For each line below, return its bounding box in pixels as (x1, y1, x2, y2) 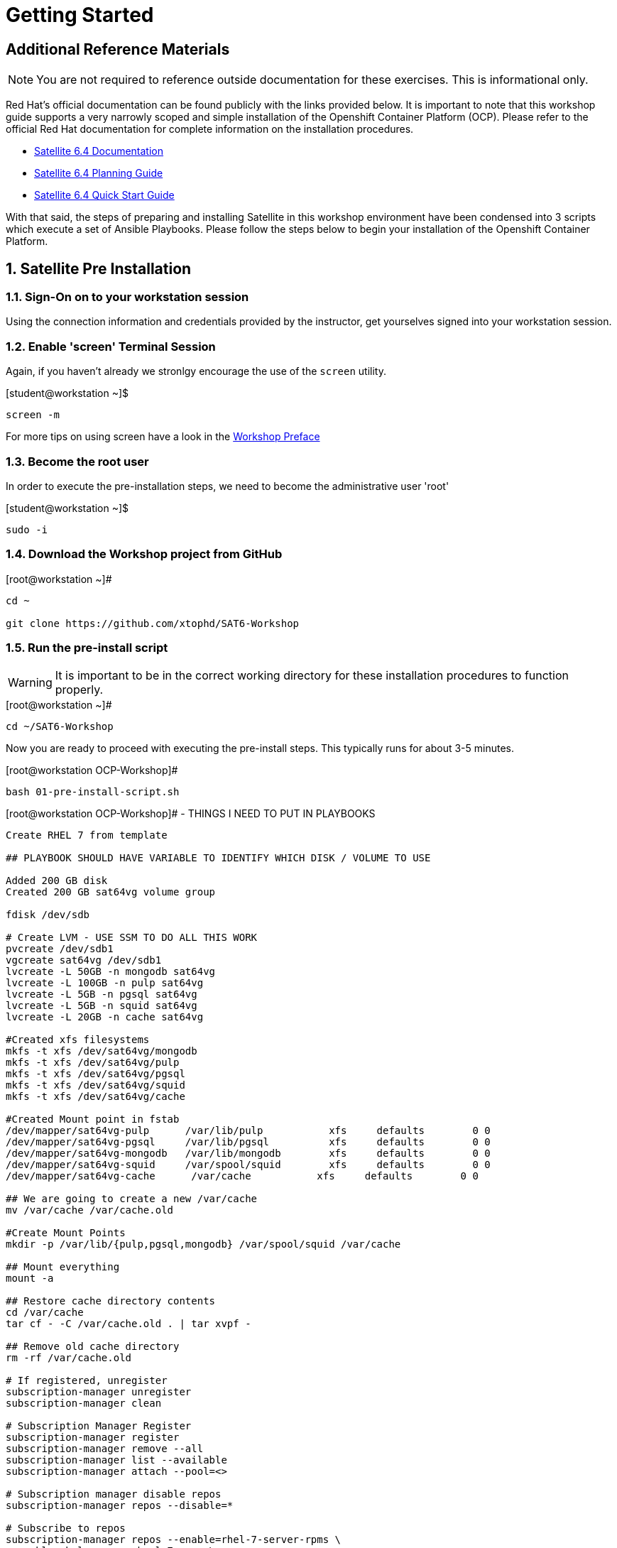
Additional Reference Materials (6, 40, 230, 58)
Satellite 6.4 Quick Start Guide (34, 189, 175, 202)
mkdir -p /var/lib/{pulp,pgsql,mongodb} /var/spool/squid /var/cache (6, 1238, 401, 1250)
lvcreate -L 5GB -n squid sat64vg (6, 1000, 197, 1012)
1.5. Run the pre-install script (6, 641, 168, 655)
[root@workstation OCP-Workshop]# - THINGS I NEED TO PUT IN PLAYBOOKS (6, 807, 376, 820)
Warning (8, 675, 53, 690)
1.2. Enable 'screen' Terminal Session (6, 339, 216, 354)
